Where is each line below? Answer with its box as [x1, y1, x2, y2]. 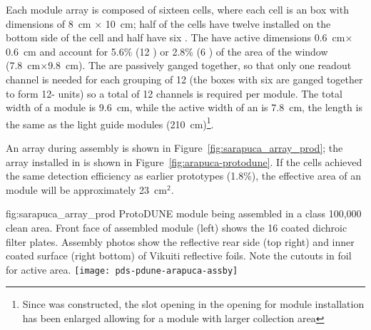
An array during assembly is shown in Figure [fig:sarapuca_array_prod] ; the [6, 140, 343, 155]
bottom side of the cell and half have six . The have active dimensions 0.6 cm [6, 30, 345, 45]
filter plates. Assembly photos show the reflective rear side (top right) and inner [6, 234, 355, 249]
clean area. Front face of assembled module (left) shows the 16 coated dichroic [6, 220, 347, 234]
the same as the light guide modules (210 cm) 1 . [6, 114, 214, 131]
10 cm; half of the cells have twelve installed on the [105, 16, 331, 31]
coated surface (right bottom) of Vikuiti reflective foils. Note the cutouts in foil [6, 248, 352, 263]
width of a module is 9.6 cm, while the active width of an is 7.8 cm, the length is [6, 100, 362, 115]
